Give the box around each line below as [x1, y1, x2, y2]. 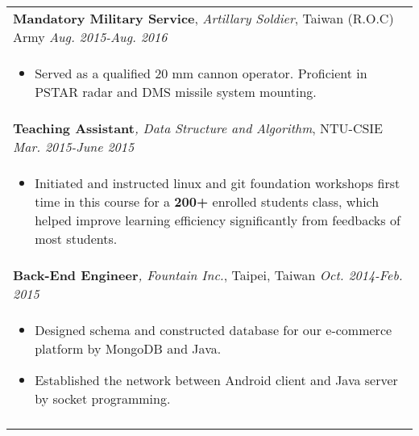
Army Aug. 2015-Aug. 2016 [13, 27, 168, 46]
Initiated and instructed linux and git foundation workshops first [35, 174, 400, 192]
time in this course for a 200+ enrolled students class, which [35, 192, 380, 211]
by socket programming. [35, 389, 171, 408]
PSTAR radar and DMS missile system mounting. [35, 82, 317, 101]
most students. [35, 229, 118, 248]
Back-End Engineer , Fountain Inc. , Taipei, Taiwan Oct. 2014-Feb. [13, 266, 403, 284]
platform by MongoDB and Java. [35, 339, 222, 358]
